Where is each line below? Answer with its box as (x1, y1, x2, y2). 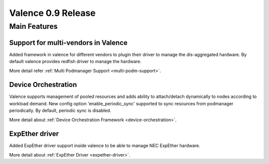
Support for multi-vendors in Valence (9, 38, 128, 47)
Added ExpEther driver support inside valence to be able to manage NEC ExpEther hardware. (9, 143, 200, 149)
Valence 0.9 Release (9, 7, 96, 18)
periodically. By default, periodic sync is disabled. (9, 107, 112, 114)
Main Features (9, 22, 58, 31)
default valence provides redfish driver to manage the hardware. (9, 59, 141, 65)
